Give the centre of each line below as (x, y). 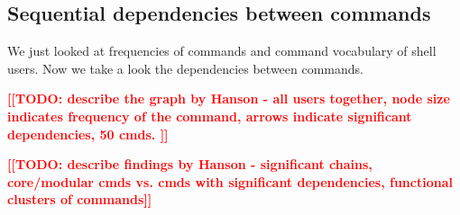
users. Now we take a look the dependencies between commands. (185, 68)
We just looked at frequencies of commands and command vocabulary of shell (222, 51)
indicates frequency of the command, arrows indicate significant (210, 116)
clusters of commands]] (80, 199)
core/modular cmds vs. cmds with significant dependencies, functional (230, 181)
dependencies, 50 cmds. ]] (88, 134)
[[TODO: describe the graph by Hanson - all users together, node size (229, 99)
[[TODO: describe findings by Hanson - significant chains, (190, 164)
